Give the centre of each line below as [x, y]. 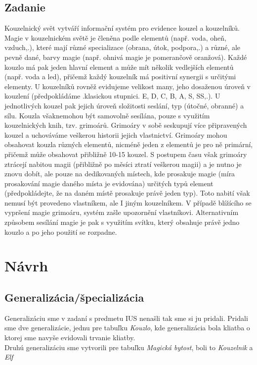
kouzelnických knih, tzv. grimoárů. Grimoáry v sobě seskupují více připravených [126, 125]
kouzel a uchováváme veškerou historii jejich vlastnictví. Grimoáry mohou [116, 134]
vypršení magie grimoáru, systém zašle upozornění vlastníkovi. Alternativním [122, 212]
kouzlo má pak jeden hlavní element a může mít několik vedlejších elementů [119, 67]
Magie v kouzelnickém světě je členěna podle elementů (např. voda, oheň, [115, 37]
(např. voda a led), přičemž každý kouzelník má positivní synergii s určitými [120, 77]
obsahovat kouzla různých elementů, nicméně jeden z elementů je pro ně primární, [129, 144]
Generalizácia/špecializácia [74, 297]
